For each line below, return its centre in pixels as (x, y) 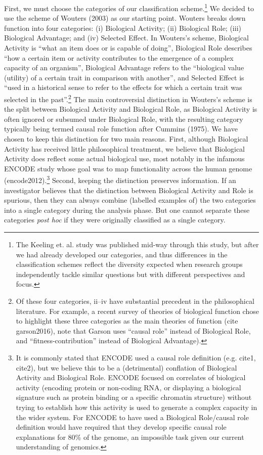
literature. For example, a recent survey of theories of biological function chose (137, 311)
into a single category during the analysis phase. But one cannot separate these (127, 210)
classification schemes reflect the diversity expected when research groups (129, 264)
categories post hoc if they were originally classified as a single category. (115, 220)
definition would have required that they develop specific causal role (121, 427)
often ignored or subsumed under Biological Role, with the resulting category (124, 119)
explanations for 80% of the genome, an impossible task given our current (130, 437)
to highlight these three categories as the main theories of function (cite (127, 321)
